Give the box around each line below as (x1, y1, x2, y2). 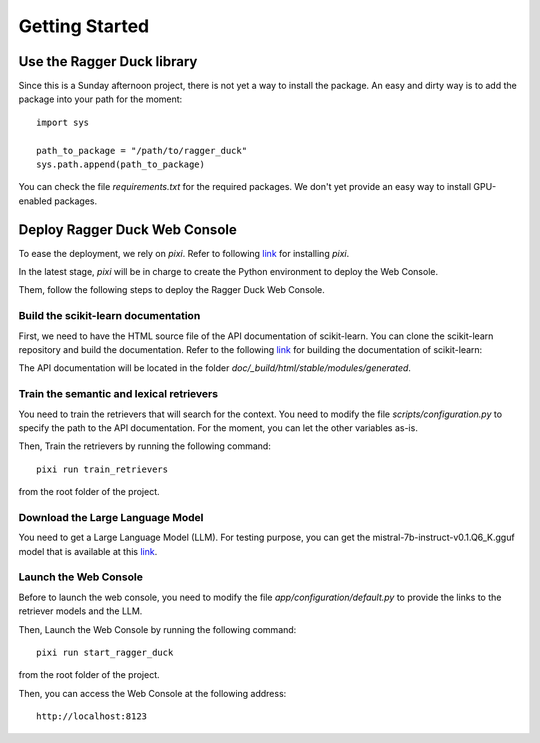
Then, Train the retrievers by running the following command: (18, 440, 272, 452)
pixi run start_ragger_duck (36, 646, 174, 658)
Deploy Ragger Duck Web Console (18, 221, 237, 238)
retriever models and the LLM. (18, 605, 143, 617)
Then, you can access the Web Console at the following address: (18, 687, 287, 699)
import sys (36, 116, 90, 128)
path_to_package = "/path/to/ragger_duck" (36, 145, 248, 156)
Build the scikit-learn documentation (18, 309, 201, 323)
